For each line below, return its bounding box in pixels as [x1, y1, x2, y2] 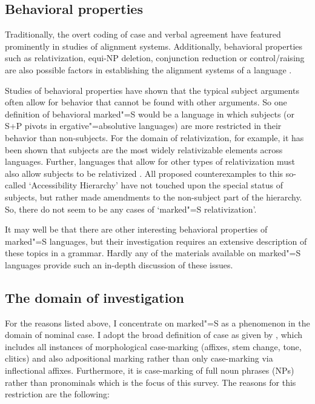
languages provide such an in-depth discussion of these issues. [5, 258, 233, 271]
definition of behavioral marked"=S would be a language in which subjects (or [5, 107, 295, 120]
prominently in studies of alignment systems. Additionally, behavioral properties [5, 39, 303, 52]
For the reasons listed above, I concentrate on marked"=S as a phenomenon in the [5, 316, 310, 329]
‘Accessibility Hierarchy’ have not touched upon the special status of [28, 179, 283, 191]
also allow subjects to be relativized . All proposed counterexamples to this [5, 167, 283, 179]
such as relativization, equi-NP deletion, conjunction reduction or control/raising [5, 51, 305, 64]
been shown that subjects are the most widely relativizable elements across [5, 143, 283, 156]
